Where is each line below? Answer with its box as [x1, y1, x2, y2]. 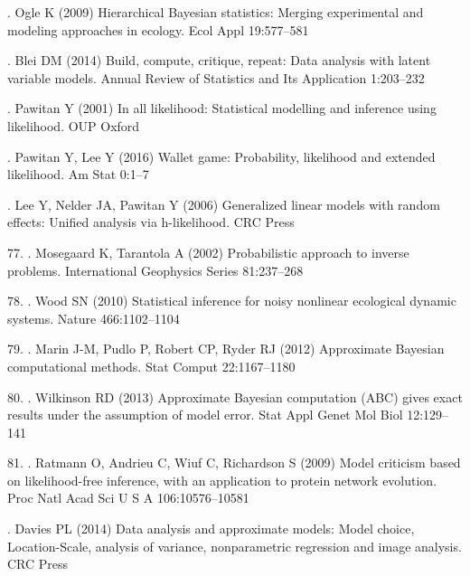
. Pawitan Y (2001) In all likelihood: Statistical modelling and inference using [7, 99, 437, 118]
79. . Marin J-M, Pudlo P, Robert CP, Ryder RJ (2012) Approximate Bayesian [7, 339, 445, 358]
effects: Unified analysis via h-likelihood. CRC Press [7, 212, 295, 231]
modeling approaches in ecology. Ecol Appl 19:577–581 [7, 20, 309, 39]
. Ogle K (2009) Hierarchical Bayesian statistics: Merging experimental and [7, 3, 424, 21]
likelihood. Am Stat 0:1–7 [7, 165, 149, 184]
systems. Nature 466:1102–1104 [7, 308, 180, 327]
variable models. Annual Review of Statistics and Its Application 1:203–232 [7, 68, 425, 87]
